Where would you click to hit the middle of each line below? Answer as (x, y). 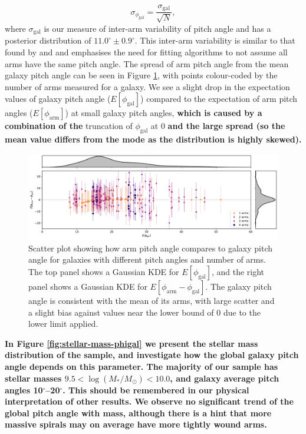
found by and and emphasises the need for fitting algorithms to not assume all (146, 52)
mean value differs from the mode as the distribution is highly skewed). (153, 139)
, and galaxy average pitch (225, 378)
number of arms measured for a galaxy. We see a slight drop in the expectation (147, 86)
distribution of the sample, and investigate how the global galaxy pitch (152, 355)
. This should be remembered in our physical (156, 390)
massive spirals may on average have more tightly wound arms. (136, 424)
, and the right (238, 272)
